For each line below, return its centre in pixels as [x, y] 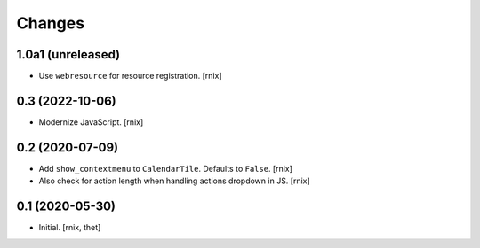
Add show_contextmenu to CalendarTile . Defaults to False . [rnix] [166, 168]
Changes [50, 23]
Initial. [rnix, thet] [70, 228]
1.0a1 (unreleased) [68, 54]
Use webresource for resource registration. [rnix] [130, 76]
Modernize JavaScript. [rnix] [91, 122]
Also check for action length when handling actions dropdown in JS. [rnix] [174, 181]
